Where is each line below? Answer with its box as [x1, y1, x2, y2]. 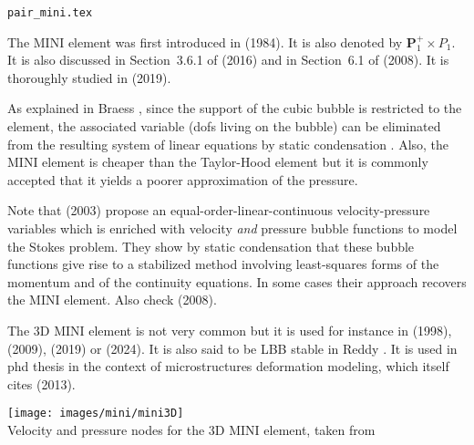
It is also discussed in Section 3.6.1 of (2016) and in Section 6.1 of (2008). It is [7, 50, 449, 69]
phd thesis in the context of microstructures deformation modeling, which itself [7, 357, 449, 376]
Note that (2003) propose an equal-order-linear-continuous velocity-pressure [7, 201, 430, 220]
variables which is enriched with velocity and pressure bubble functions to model [7, 219, 458, 237]
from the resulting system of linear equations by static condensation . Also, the [7, 134, 449, 153]
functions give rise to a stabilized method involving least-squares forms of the [7, 254, 439, 274]
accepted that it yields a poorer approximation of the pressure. [7, 170, 358, 189]
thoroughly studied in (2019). [7, 67, 171, 87]
